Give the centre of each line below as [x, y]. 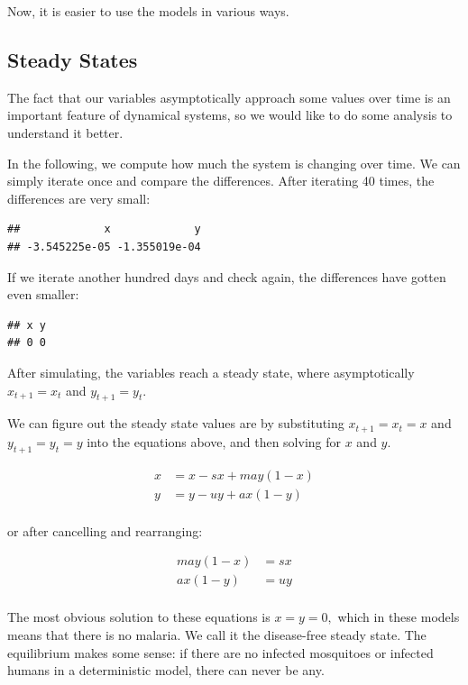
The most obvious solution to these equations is [139, 617]
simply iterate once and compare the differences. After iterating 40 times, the [221, 181]
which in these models [399, 617]
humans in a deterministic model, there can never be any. [166, 670]
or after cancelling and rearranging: [105, 530]
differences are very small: [79, 198]
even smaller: [43, 294]
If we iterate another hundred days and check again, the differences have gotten [227, 276]
